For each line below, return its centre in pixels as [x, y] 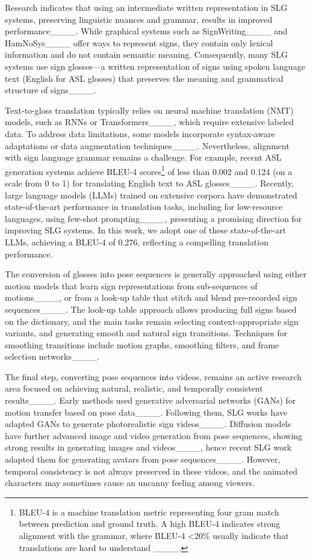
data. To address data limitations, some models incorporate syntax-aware [140, 133]
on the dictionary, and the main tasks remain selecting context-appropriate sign [152, 321]
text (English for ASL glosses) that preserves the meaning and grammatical [144, 78]
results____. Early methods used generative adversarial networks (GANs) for [150, 400]
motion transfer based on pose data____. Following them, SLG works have [146, 412]
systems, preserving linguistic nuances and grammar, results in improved [139, 19]
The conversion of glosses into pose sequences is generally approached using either [156, 274]
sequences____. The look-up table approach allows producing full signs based [151, 309]
